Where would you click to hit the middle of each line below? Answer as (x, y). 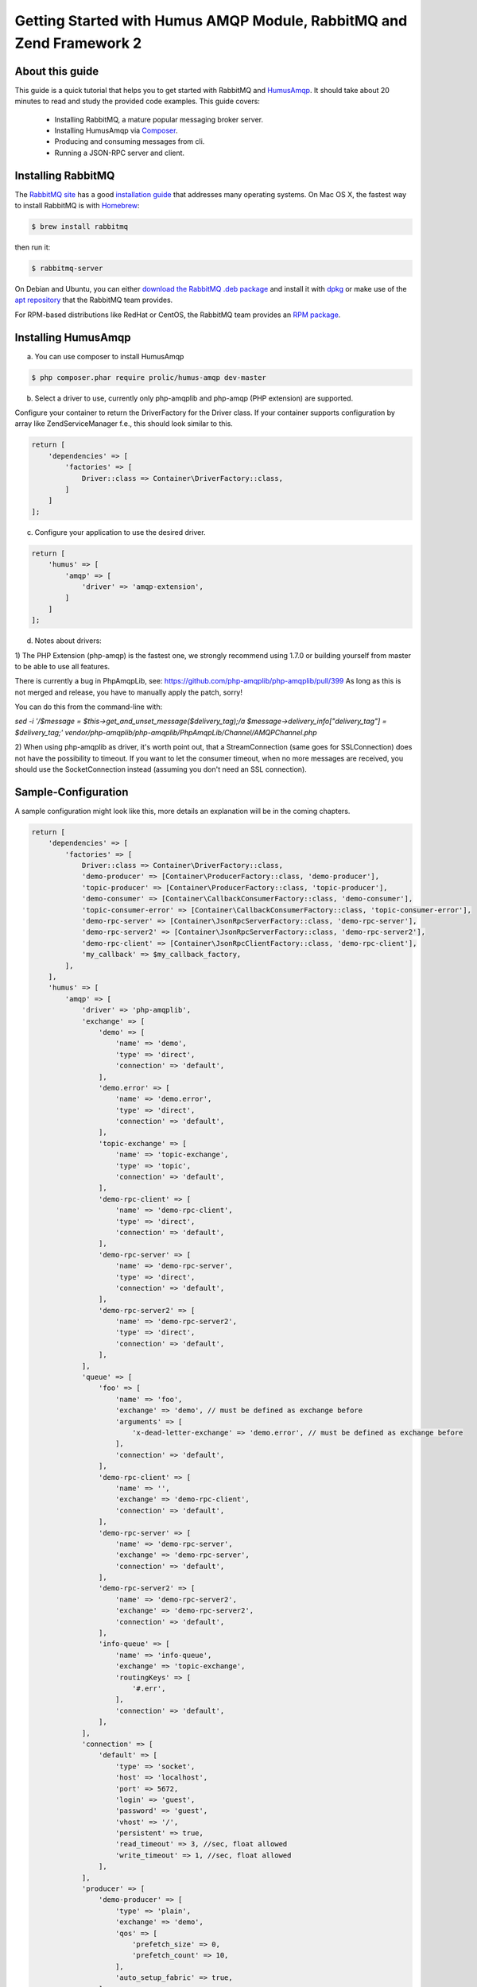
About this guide (57, 71)
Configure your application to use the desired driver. (120, 532)
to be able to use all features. (62, 666)
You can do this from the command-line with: (89, 707)
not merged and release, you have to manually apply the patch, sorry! (128, 692)
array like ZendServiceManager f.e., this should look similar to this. (124, 424)
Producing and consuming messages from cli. (130, 141)
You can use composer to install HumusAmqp (109, 356)
